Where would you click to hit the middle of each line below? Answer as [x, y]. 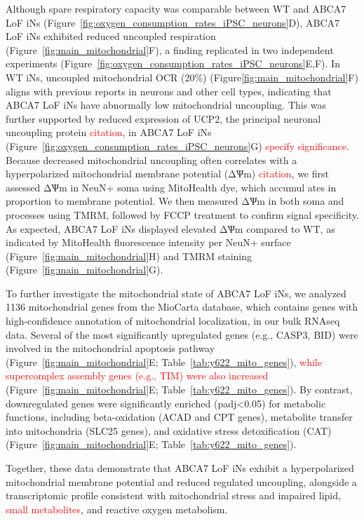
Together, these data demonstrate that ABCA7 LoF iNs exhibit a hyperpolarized [180, 468]
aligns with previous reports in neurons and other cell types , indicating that [169, 91]
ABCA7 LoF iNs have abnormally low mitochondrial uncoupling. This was [166, 105]
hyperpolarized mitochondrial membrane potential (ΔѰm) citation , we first [167, 174]
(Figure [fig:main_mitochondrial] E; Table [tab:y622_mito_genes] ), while [164, 361]
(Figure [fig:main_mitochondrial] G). [85, 270]
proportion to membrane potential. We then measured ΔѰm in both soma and [175, 201]
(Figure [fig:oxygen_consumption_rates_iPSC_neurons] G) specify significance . [177, 146]
